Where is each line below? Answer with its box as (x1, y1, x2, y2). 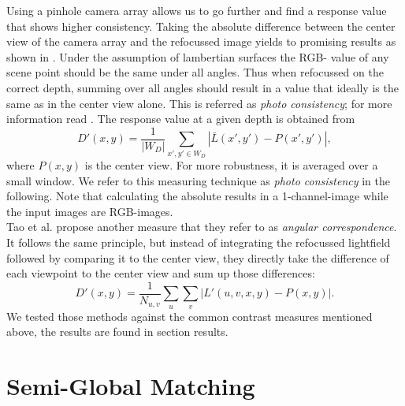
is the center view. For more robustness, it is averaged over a (84, 156, 378, 173)
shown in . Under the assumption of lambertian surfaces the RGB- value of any (6, 48, 389, 65)
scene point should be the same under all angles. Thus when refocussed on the (6, 64, 384, 80)
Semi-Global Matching (6, 369, 255, 401)
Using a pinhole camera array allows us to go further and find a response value (6, 2, 387, 18)
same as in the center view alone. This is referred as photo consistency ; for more (6, 95, 392, 111)
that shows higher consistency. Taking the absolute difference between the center (6, 17, 396, 34)
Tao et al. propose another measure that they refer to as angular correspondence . (6, 218, 397, 235)
